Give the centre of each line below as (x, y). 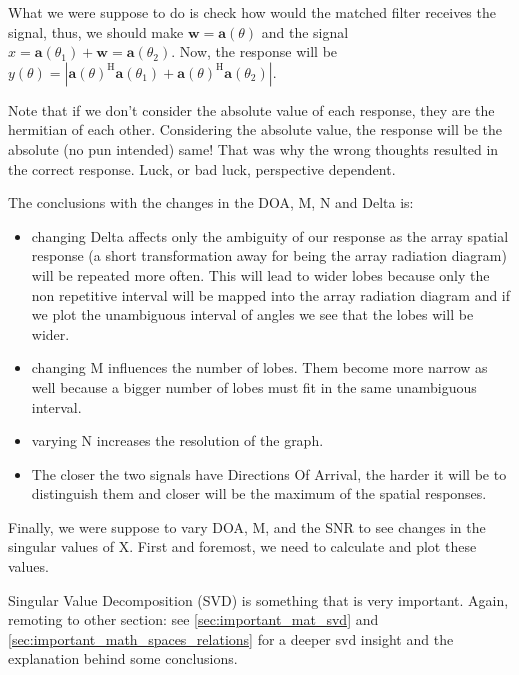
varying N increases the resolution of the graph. (177, 440)
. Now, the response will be (254, 51)
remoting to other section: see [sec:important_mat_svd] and (193, 619)
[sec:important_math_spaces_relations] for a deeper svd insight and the (231, 638)
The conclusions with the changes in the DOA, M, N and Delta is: (211, 202)
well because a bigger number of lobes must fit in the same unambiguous (254, 386)
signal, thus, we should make (96, 31)
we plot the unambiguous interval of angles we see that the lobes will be (252, 314)
